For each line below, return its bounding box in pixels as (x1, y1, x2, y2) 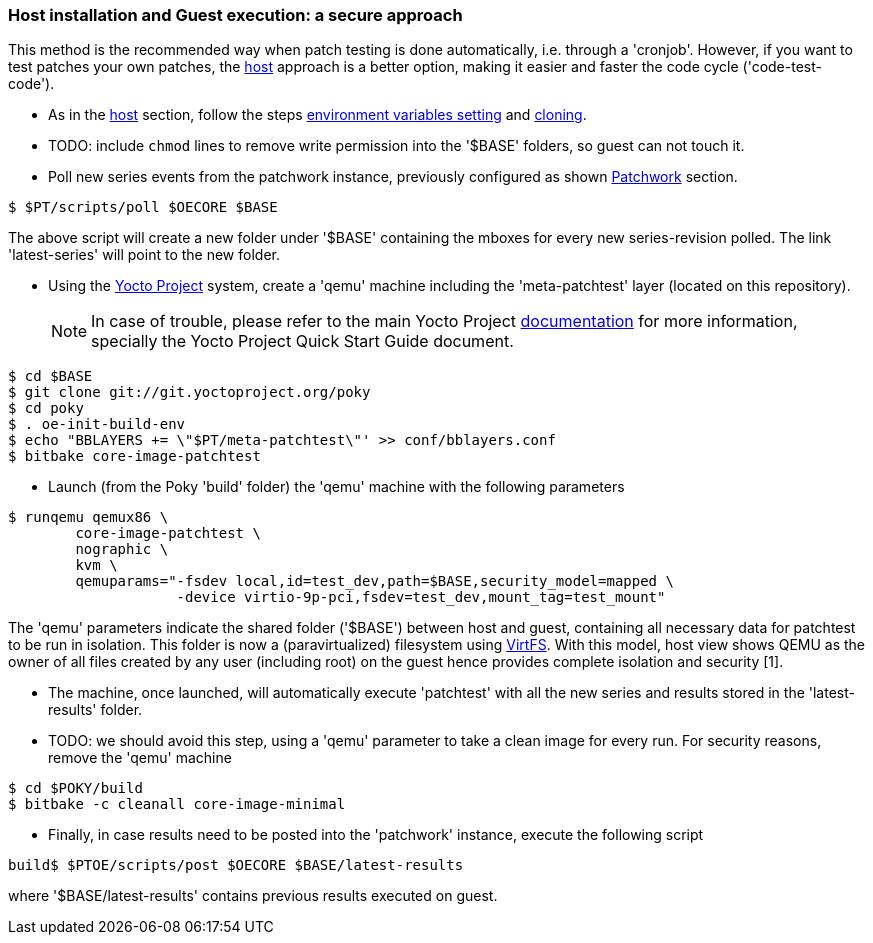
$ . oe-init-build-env (8, 416, 186, 433)
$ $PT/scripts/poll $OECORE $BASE (8, 199, 278, 216)
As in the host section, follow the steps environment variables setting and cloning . (48, 106, 587, 124)
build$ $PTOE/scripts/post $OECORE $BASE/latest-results (8, 857, 464, 874)
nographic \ (75, 541, 169, 558)
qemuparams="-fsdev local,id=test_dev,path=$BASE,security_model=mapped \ (75, 573, 674, 590)
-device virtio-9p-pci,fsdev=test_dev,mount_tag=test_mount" (176, 589, 666, 606)
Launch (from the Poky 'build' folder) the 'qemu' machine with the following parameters (48, 478, 625, 496)
